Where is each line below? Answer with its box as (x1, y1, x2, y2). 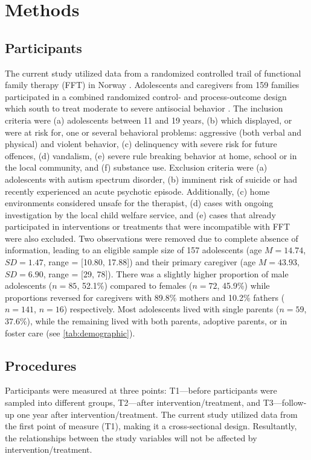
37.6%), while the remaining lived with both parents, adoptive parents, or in (5, 315, 287, 327)
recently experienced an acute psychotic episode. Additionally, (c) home (5, 184, 270, 197)
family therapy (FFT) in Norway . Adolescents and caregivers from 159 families (5, 78, 300, 91)
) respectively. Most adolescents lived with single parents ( (63, 303, 280, 315)
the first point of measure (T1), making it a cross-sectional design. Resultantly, (5, 420, 297, 432)
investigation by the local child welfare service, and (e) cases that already (5, 208, 276, 221)
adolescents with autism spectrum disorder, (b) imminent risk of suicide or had (5, 172, 298, 185)
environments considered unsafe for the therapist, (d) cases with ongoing (5, 197, 274, 209)
